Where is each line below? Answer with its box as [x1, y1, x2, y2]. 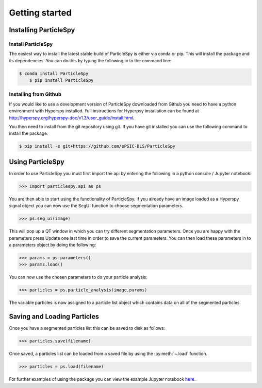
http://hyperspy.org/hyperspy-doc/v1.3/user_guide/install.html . [9, 115, 134, 121]
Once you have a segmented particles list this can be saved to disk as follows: [9, 325, 165, 331]
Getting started [9, 7, 72, 18]
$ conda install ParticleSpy [19, 71, 89, 76]
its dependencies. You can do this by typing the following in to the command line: [9, 57, 172, 63]
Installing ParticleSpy [9, 26, 75, 34]
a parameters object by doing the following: [9, 242, 97, 247]
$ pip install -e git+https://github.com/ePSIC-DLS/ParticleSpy [19, 143, 176, 149]
